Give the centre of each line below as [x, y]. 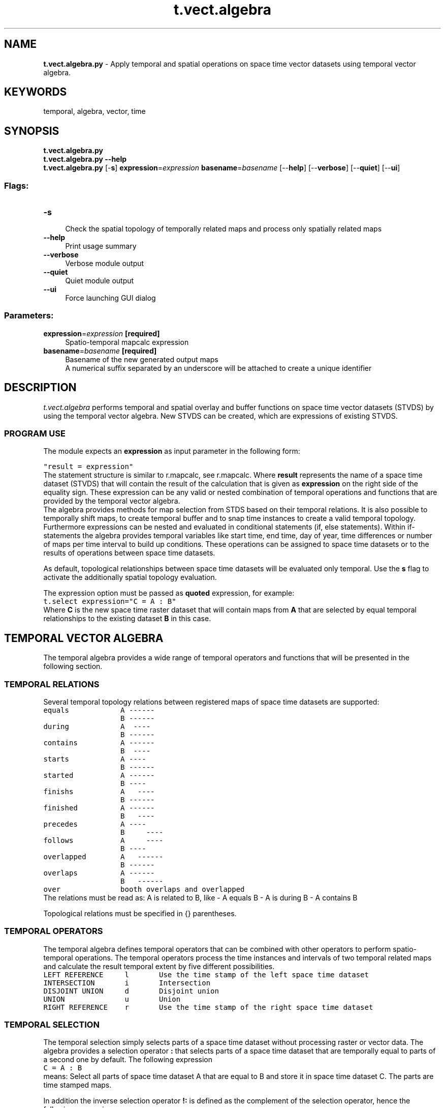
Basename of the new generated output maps [142, 359]
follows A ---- [103, 840]
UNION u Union [112, 999]
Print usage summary [101, 246]
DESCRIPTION [40, 388]
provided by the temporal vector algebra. [112, 501]
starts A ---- [95, 759]
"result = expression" [88, 467]
